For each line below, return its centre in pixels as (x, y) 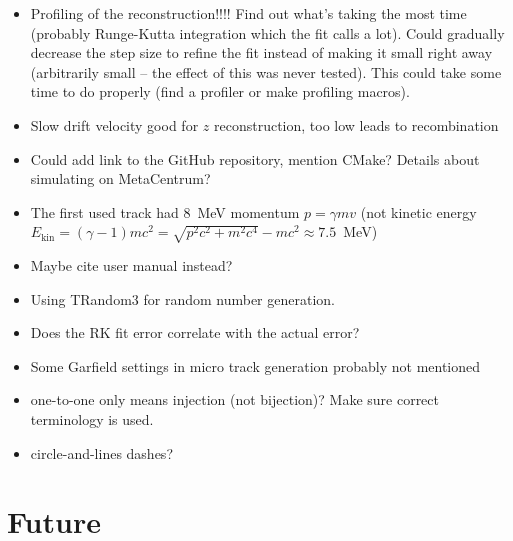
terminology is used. (92, 419)
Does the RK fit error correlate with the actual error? (195, 332)
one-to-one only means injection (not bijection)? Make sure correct (234, 399)
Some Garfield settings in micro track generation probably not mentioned (255, 365)
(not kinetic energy (418, 211)
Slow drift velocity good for (114, 124)
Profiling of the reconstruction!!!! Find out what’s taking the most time (248, 13)
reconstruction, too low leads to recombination (356, 124)
